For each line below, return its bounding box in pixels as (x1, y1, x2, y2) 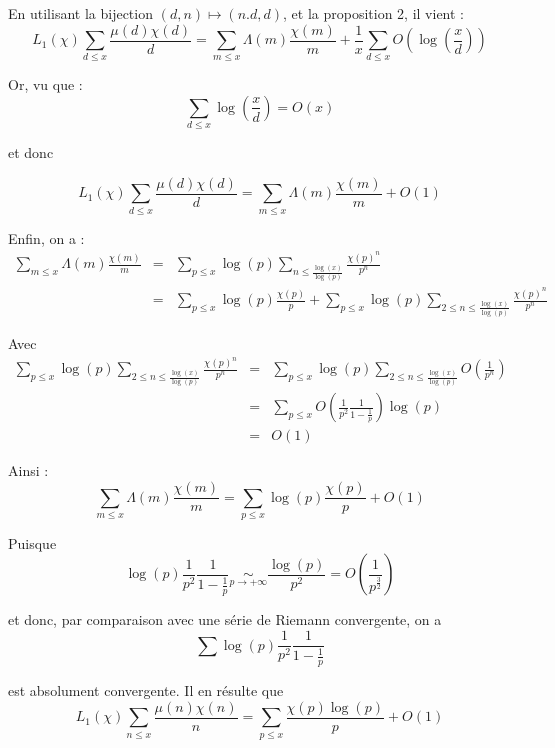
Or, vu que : (8, 74, 83, 95)
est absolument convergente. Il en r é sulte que (8, 680, 284, 701)
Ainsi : (8, 460, 49, 481)
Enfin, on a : (8, 227, 85, 248)
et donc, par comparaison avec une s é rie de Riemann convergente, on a (8, 609, 442, 630)
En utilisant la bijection (8, 3, 153, 23)
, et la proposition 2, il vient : (283, 3, 464, 23)
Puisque (8, 532, 57, 553)
